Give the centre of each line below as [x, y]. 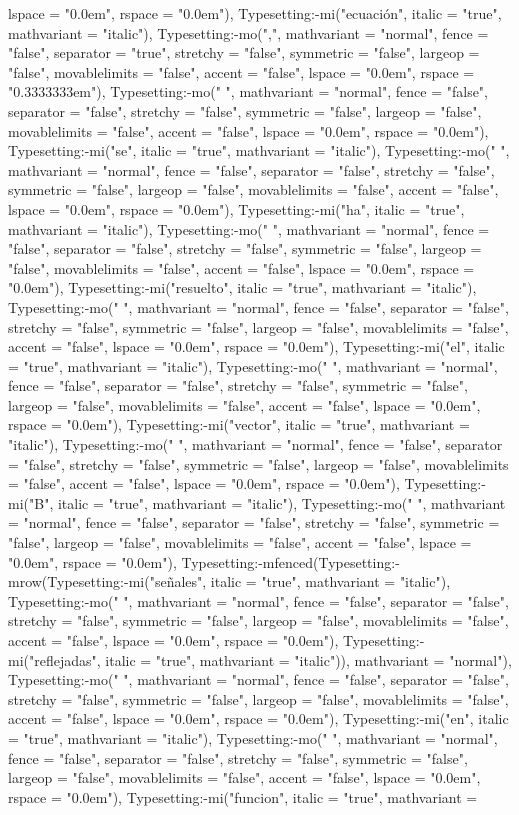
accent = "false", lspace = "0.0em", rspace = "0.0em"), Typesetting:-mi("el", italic [256, 346]
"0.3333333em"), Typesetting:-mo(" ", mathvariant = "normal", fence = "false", [248, 91]
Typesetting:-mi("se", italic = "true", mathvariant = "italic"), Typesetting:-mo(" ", [259, 150]
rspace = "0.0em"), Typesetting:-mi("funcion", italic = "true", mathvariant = [243, 796]
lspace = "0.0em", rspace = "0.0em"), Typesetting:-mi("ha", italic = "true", [236, 208]
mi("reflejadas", [54, 659]
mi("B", [31, 502]
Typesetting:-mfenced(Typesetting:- [290, 561]
